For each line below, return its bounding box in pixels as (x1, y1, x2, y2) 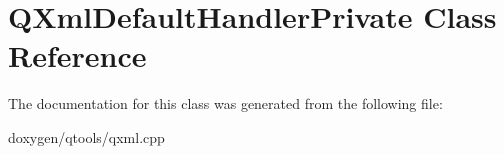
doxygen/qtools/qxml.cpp (8, 126, 165, 147)
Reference (8, 35, 147, 76)
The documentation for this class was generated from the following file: (8, 93, 443, 114)
